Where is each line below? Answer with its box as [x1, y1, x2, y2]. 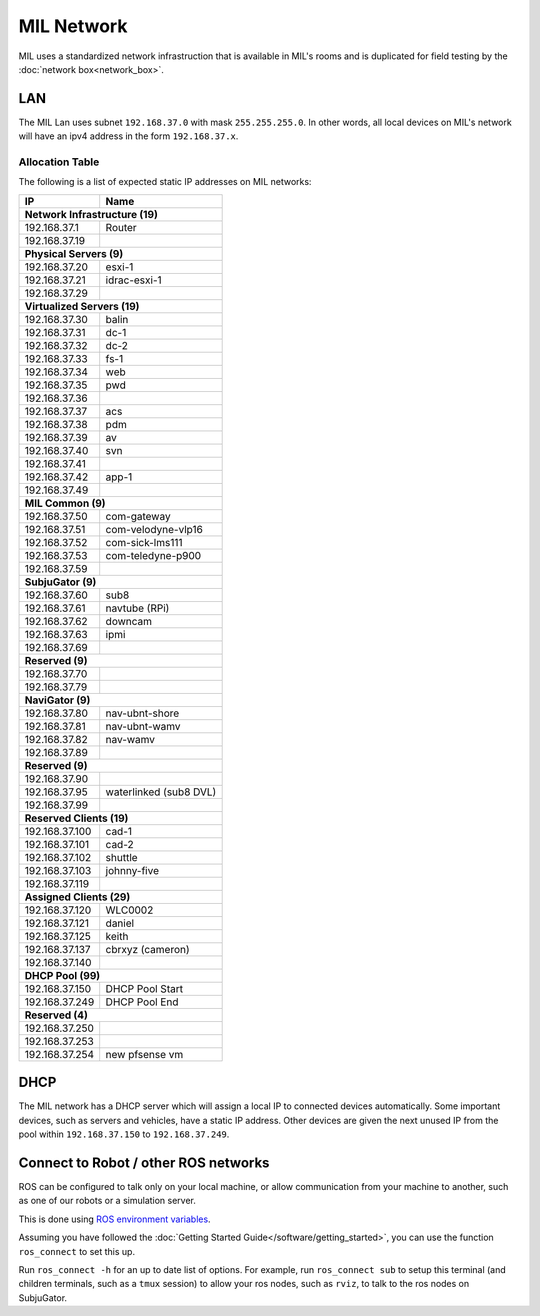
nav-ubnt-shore [105, 706, 180, 720]
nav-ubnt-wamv [105, 719, 181, 733]
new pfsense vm [105, 1047, 184, 1061]
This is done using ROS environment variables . [18, 1213, 211, 1225]
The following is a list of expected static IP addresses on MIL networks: [18, 176, 312, 188]
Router [105, 220, 137, 234]
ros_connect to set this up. [18, 1245, 135, 1257]
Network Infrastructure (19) [24, 207, 159, 221]
